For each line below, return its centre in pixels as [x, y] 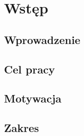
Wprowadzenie [42, 39]
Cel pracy [29, 69]
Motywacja [33, 98]
